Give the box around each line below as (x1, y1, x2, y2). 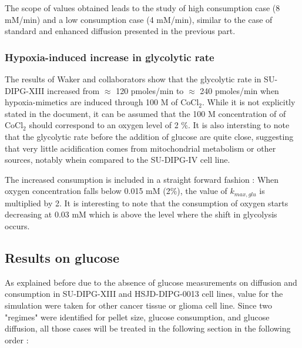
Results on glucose (5, 248, 119, 266)
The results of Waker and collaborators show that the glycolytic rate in (5, 73, 261, 85)
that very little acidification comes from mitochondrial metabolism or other (5, 142, 276, 154)
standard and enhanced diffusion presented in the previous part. (5, 25, 236, 37)
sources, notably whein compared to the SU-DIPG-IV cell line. (5, 153, 230, 166)
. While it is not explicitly (202, 96, 296, 108)
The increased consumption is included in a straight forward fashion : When (5, 173, 279, 185)
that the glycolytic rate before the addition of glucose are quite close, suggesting (5, 130, 294, 142)
